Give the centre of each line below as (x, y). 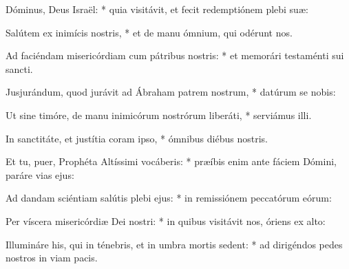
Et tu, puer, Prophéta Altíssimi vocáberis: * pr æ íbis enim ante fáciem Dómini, (171, 161)
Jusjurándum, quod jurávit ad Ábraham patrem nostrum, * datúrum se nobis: (171, 92)
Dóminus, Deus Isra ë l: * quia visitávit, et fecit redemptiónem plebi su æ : (157, 9)
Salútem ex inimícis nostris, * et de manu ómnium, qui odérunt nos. (149, 32)
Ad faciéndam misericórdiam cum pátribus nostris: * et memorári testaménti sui (175, 55)
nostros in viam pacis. (52, 258)
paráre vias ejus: (40, 174)
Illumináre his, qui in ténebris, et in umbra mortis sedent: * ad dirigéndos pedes (174, 244)
